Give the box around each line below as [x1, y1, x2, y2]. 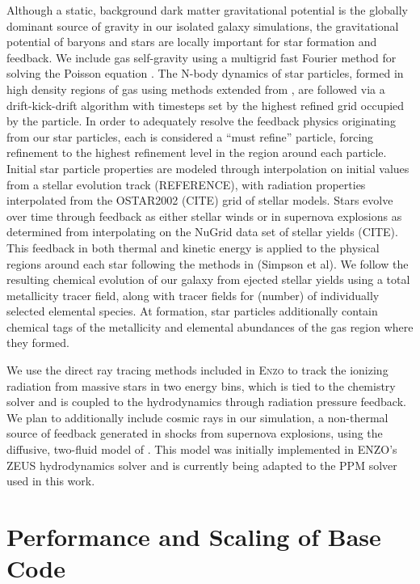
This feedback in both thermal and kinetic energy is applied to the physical [6, 239, 380, 256]
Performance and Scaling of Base [6, 520, 381, 552]
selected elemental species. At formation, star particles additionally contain [6, 303, 378, 320]
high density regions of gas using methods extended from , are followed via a [6, 80, 385, 97]
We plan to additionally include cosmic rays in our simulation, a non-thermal [6, 408, 388, 425]
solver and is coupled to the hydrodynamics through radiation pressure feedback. [6, 393, 406, 410]
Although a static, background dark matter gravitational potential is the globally [6, 2, 408, 18]
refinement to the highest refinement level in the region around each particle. [6, 144, 387, 161]
